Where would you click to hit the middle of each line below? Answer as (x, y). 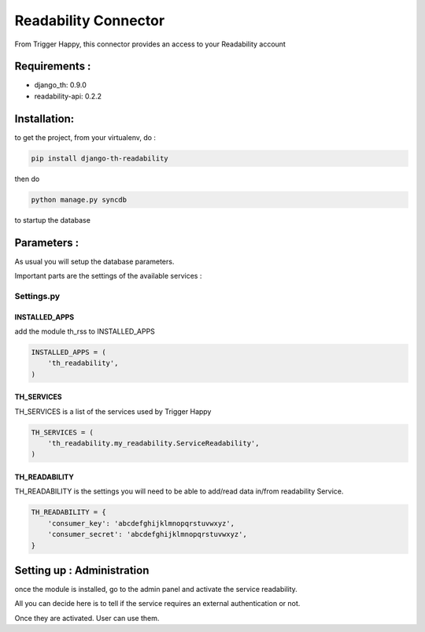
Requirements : (53, 67)
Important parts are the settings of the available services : (108, 275)
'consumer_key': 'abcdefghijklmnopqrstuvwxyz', (141, 523)
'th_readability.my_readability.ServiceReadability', (153, 444)
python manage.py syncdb (79, 200)
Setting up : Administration (82, 570)
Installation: (44, 118)
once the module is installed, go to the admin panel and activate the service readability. (156, 589)
